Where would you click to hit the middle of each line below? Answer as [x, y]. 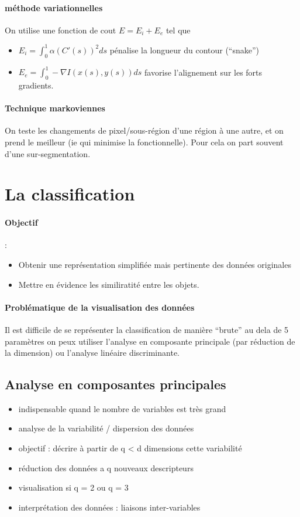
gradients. [36, 85]
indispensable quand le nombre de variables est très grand [122, 408]
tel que [178, 30]
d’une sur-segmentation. [48, 153]
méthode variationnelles [54, 7]
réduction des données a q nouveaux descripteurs [106, 467]
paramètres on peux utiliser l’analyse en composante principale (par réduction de [150, 341]
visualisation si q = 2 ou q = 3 [73, 487]
